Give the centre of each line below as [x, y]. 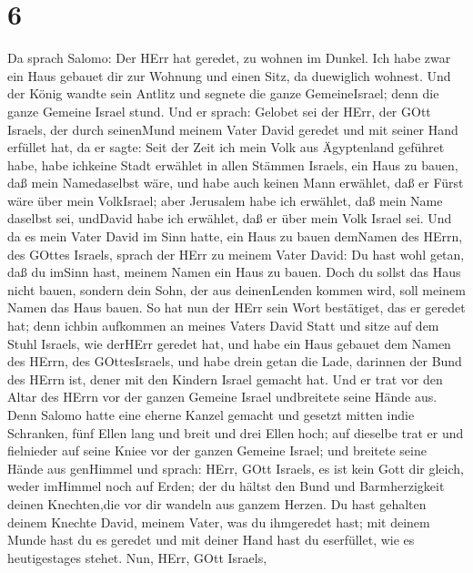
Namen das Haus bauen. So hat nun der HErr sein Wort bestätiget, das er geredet [236, 307]
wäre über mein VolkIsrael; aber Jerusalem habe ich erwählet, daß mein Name [225, 200]
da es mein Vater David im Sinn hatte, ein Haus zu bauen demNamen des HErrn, [235, 236]
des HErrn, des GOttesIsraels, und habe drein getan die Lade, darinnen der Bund [235, 361]
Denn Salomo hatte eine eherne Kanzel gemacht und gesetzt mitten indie [211, 414]
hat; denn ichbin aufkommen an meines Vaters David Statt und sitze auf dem [223, 326]
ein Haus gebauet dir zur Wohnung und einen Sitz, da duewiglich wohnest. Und [229, 75]
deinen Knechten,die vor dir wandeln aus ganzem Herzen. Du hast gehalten [217, 503]
